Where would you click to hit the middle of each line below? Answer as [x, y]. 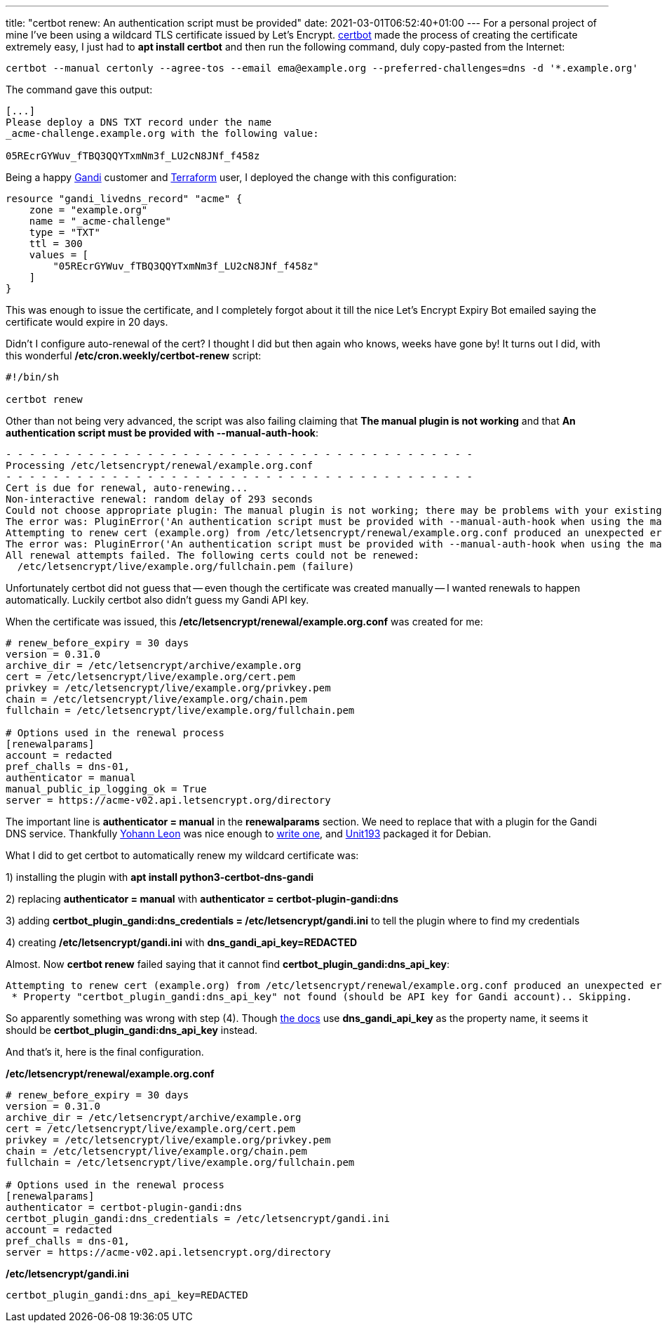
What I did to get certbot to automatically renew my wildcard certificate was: [182, 855]
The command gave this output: [79, 89]
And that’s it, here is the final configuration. [105, 1052]
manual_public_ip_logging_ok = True [106, 789]
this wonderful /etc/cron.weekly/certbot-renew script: [134, 356]
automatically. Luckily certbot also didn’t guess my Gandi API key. [157, 600]
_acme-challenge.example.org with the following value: [162, 133]
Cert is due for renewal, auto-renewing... [127, 488]
